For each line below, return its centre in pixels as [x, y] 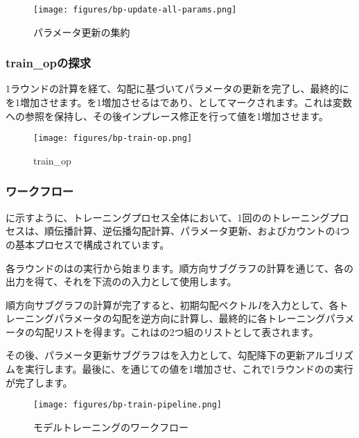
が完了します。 [39, 382]
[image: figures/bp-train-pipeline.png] [128, 405]
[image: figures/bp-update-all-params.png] [135, 10]
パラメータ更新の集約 [82, 32]
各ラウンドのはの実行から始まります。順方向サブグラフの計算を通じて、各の [179, 268]
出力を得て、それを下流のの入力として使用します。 [121, 281]
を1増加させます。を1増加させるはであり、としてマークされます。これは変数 [179, 102]
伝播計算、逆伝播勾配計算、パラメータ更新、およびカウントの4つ [202, 231]
